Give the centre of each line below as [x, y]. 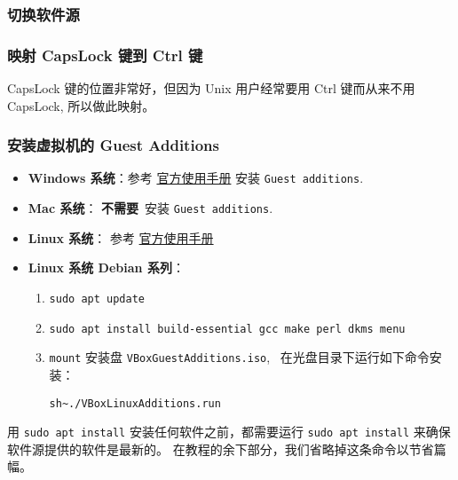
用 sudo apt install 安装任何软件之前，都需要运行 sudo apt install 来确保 [229, 432]
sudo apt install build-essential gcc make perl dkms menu [227, 329]
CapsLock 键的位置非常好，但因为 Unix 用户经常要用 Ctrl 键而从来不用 [211, 88]
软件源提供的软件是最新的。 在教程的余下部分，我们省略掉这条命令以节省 [221, 449]
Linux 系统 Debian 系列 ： [106, 268]
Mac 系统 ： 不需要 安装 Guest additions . [150, 208]
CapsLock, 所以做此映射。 [81, 105]
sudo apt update [97, 299]
